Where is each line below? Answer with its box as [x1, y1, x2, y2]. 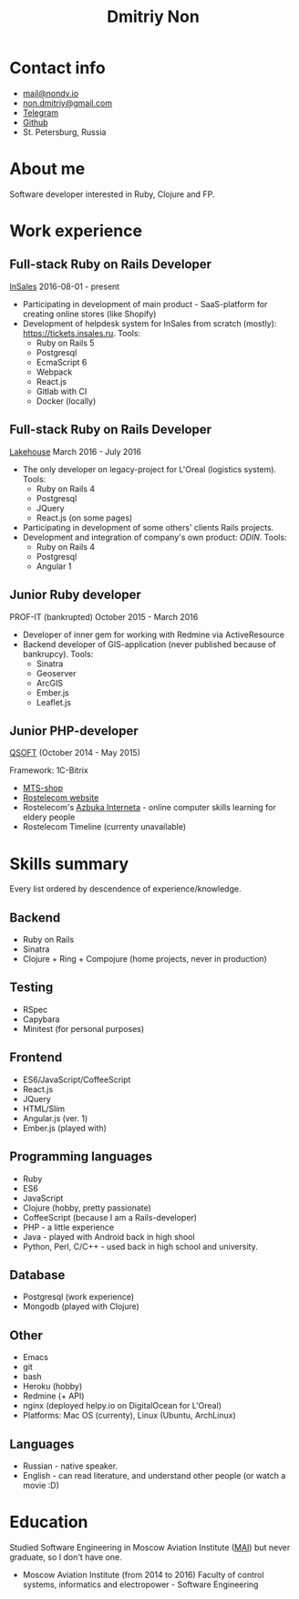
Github [22, 117, 48, 128]
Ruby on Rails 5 [36, 337, 95, 348]
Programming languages [9, 1149, 153, 1164]
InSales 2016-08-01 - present [9, 281, 120, 292]
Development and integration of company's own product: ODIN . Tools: [22, 531, 287, 542]
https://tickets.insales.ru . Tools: [22, 327, 141, 338]
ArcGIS [36, 677, 64, 688]
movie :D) [22, 1480, 59, 1491]
